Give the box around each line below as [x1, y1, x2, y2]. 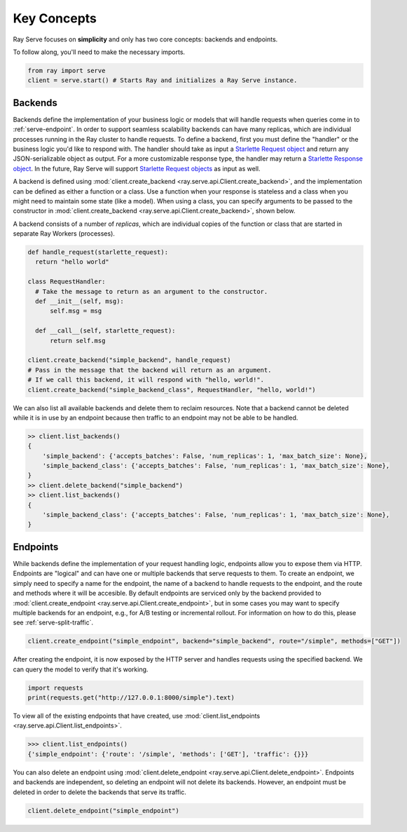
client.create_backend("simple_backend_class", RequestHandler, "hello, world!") [27, 386, 317, 394]
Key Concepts [13, 11, 97, 26]
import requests [27, 684, 84, 692]
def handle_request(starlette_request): [27, 248, 168, 256]
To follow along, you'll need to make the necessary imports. [13, 48, 186, 56]
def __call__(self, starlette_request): [35, 327, 176, 335]
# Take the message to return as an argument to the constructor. [35, 288, 268, 295]
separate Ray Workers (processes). [13, 229, 116, 238]
